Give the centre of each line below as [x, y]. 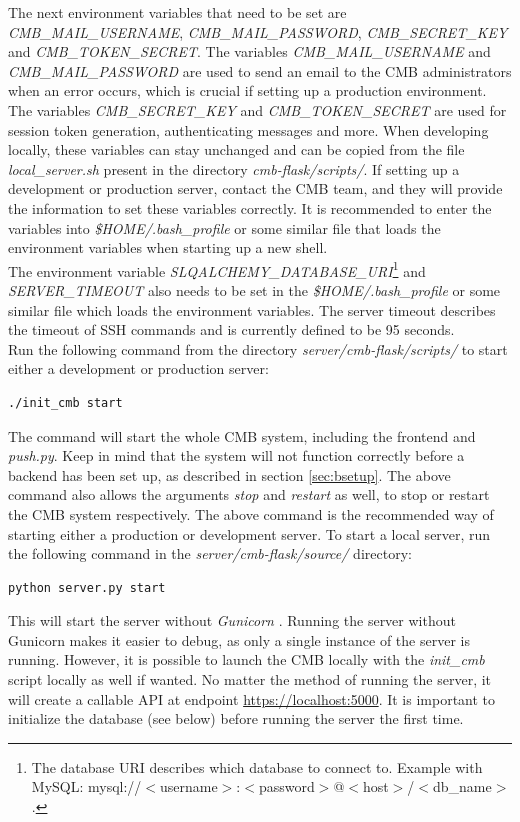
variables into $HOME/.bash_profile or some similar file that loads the [224, 227]
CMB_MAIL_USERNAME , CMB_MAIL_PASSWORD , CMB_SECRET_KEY [258, 31]
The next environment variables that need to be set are [177, 12]
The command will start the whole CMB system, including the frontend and [242, 435]
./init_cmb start [65, 402]
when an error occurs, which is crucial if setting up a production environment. [247, 90]
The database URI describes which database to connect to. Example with [257, 766]
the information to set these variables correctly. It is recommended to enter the [250, 207]
